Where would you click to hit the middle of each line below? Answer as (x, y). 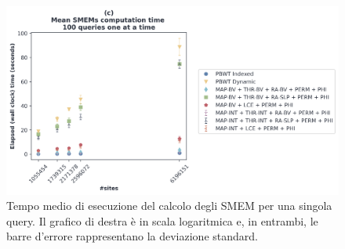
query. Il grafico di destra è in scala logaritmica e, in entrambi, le (162, 220)
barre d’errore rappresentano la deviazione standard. (132, 236)
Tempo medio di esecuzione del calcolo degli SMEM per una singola (169, 206)
